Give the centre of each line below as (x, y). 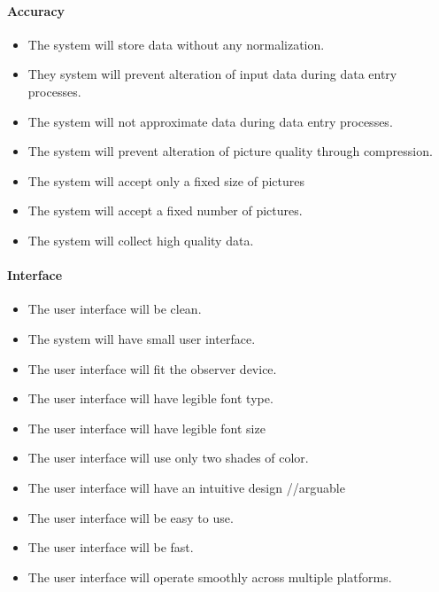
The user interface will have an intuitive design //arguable (186, 487)
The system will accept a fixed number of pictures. (165, 210)
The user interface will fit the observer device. (152, 368)
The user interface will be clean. (115, 309)
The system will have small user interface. (142, 338)
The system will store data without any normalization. (176, 44)
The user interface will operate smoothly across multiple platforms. (210, 576)
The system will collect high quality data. (141, 240)
